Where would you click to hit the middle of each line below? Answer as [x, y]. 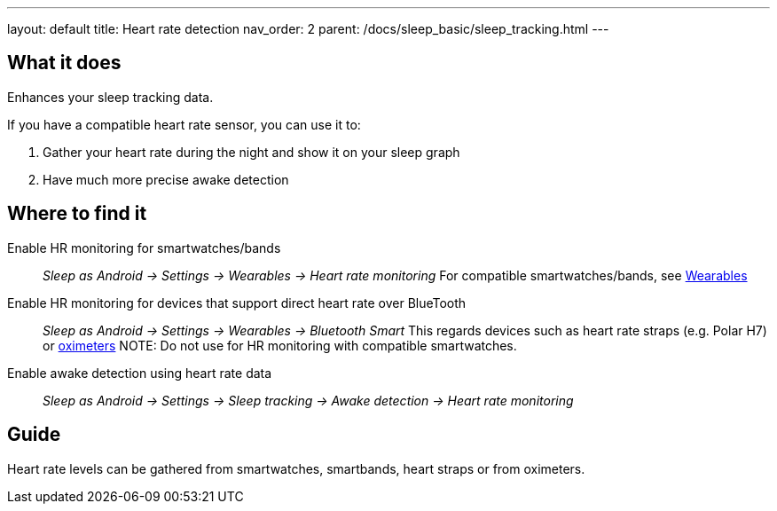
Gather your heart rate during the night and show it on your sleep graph [251, 152]
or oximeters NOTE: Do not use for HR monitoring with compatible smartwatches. [280, 345]
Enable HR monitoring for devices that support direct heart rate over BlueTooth [237, 303]
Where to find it [77, 214]
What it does [64, 63]
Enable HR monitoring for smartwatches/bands [144, 248]
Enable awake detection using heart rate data [140, 373]
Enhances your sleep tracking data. [110, 97]
